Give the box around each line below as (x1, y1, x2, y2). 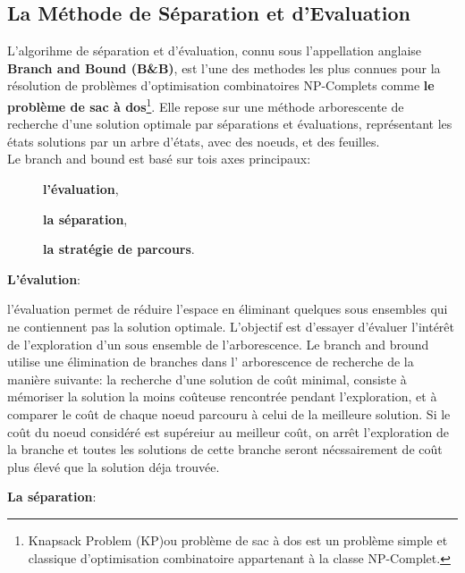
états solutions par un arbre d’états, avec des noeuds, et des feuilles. (7, 131, 380, 150)
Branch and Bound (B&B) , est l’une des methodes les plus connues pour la (7, 58, 441, 77)
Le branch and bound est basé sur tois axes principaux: (7, 149, 311, 168)
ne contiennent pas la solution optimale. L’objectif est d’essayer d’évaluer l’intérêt (7, 316, 455, 335)
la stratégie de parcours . (43, 240, 195, 258)
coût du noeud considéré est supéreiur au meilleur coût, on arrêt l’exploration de (7, 422, 450, 441)
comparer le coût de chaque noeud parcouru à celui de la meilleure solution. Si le (7, 404, 451, 423)
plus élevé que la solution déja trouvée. (7, 457, 220, 476)
